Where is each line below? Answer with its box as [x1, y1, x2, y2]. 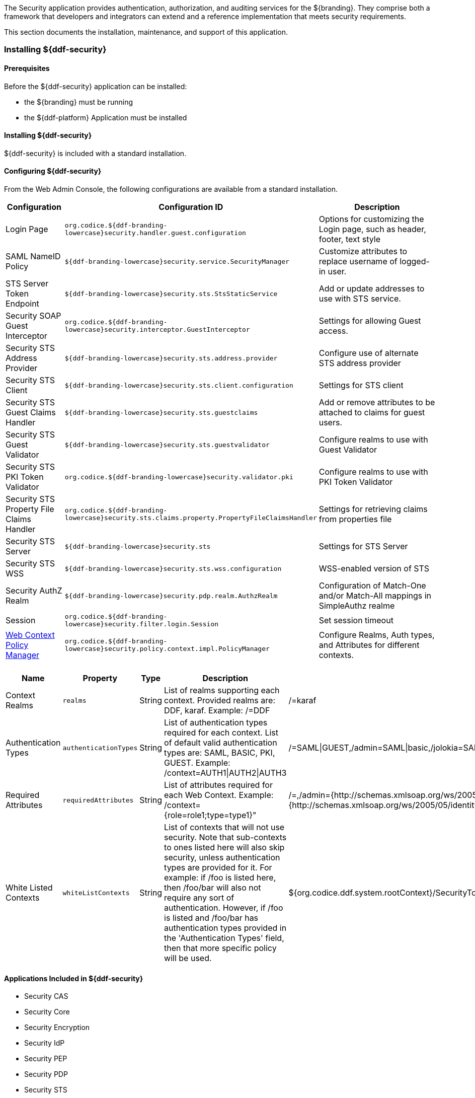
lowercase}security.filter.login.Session [64, 620, 219, 628]
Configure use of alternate [319, 348, 419, 358]
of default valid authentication [164, 738, 277, 748]
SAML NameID [6, 251, 61, 262]
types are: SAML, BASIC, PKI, [164, 748, 275, 758]
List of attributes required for [164, 780, 273, 790]
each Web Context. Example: [164, 790, 274, 800]
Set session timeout [319, 615, 393, 626]
